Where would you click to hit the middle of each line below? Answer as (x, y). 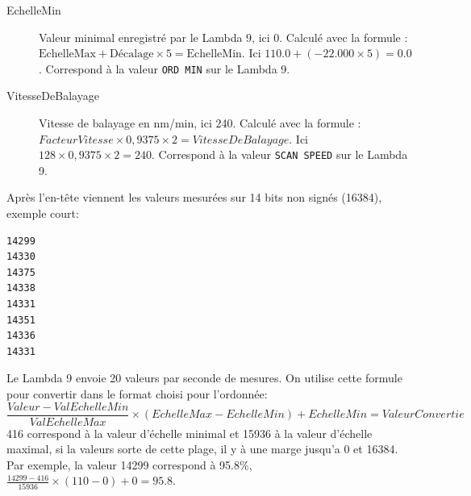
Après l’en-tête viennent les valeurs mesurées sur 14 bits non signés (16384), (194, 197)
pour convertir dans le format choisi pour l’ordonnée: (137, 394)
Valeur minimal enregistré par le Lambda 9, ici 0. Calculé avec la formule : (223, 37)
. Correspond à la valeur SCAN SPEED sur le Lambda (280, 154)
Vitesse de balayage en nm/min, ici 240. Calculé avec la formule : (200, 123)
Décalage (132, 54)
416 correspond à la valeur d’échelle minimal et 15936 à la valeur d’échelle (190, 433)
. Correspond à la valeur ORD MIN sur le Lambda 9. (165, 68)
